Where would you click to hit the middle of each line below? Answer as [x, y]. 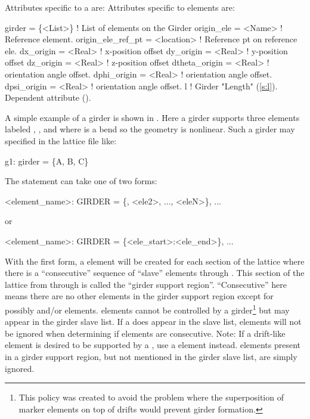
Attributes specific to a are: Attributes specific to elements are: [120, 7]
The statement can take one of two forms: [81, 181]
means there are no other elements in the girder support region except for [139, 296]
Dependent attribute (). [48, 97]
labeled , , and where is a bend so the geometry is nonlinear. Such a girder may [150, 129]
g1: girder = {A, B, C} [47, 161]
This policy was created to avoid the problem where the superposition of [151, 397]
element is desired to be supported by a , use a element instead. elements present [153, 345]
